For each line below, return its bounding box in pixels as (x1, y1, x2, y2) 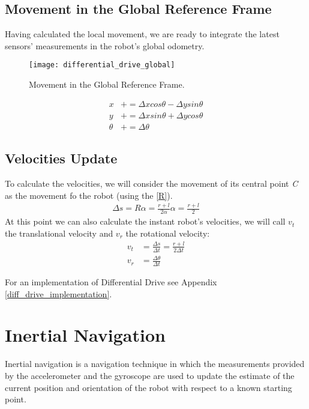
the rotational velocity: (125, 226, 210, 239)
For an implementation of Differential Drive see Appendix (5, 276, 217, 288)
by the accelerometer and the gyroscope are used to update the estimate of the (5, 369, 295, 381)
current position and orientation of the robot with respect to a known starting (5, 381, 292, 393)
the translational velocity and (5, 226, 113, 239)
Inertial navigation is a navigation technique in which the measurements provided (5, 357, 305, 370)
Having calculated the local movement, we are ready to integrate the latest (5, 28, 280, 40)
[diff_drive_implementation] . (5, 287, 112, 300)
